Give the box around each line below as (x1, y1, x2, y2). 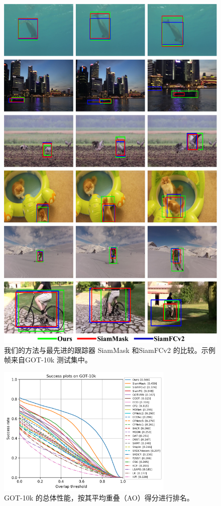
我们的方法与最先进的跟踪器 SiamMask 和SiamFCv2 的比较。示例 (4, 344, 215, 355)
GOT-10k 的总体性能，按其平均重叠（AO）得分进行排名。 (4, 492, 194, 503)
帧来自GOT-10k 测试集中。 (4, 354, 92, 365)
